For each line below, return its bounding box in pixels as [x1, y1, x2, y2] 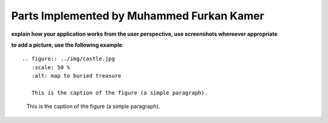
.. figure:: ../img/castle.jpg [22, 55, 115, 62]
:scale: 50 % [31, 64, 70, 71]
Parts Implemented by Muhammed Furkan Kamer [11, 9, 264, 22]
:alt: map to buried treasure [31, 73, 121, 79]
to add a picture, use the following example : [11, 41, 124, 48]
